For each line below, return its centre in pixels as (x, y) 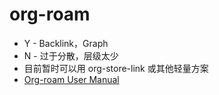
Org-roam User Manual (71, 79)
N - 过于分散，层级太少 (71, 55)
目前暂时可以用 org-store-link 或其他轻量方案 (116, 68)
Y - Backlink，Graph (66, 43)
